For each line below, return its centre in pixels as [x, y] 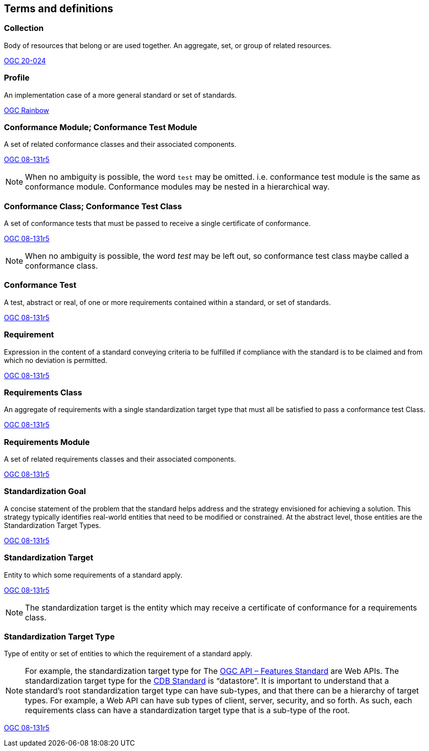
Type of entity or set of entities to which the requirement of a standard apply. [128, 654]
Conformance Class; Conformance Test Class [93, 206]
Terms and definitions [59, 9]
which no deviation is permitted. [56, 360]
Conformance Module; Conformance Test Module [101, 127]
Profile [17, 78]
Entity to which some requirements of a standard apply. [93, 575]
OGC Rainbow [26, 110]
